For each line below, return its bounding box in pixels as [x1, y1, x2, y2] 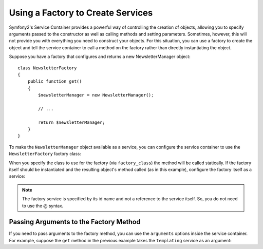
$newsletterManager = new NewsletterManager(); [38, 93, 154, 98]
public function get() [27, 78, 82, 84]
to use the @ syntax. [22, 203, 63, 209]
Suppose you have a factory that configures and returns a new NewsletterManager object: [9, 54, 191, 59]
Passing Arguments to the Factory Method [9, 218, 141, 226]
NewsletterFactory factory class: [9, 151, 81, 157]
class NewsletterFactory [18, 65, 77, 71]
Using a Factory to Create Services [9, 7, 153, 18]
